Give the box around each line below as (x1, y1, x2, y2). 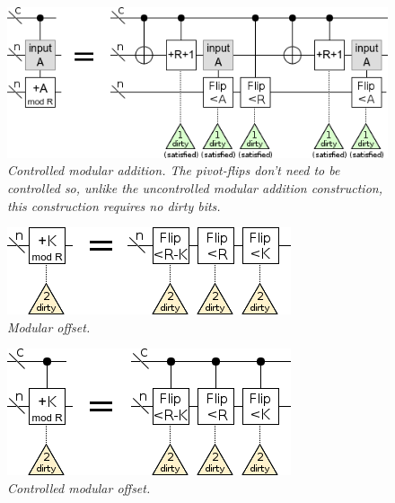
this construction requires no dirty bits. (7, 196, 221, 215)
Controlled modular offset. (7, 478, 151, 497)
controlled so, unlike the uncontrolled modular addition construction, (7, 178, 382, 197)
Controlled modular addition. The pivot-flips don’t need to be (7, 161, 340, 180)
